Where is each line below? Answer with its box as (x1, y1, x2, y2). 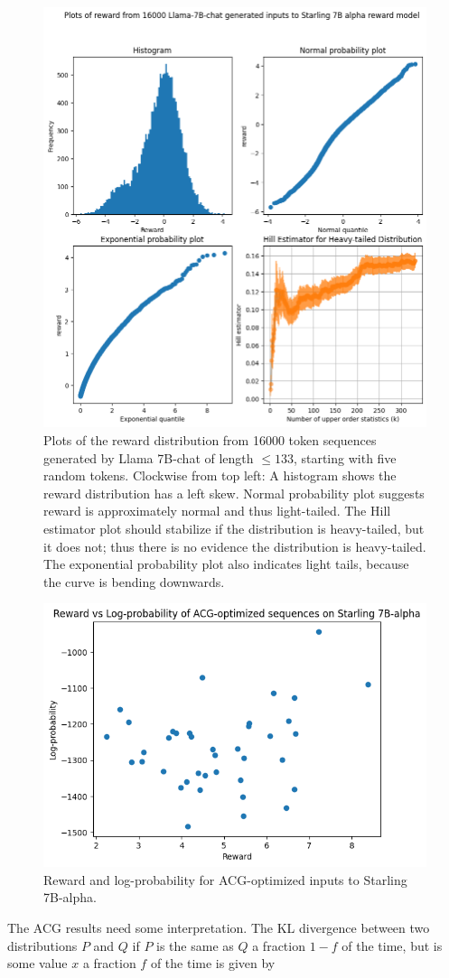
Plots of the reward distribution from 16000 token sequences (43, 430, 377, 449)
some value (7, 954, 68, 973)
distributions (7, 936, 78, 955)
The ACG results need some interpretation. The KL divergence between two (7, 917, 430, 936)
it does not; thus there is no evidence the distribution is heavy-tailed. (43, 536, 426, 555)
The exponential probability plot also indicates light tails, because (43, 554, 409, 573)
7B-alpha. (43, 888, 97, 907)
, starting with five (293, 448, 397, 467)
